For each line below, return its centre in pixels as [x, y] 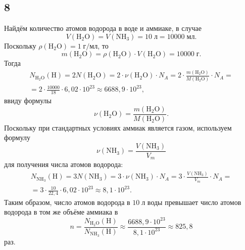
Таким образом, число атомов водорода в [67, 202]
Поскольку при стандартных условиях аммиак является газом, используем [118, 127]
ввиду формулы [28, 100]
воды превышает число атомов [194, 202]
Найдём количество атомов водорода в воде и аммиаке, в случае [103, 28]
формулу [17, 137]
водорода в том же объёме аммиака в [61, 212]
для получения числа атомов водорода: [64, 164]
